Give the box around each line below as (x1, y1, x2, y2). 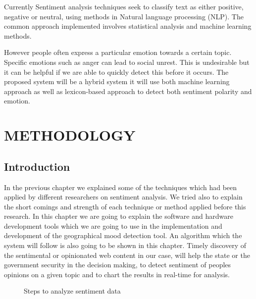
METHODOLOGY (4, 125, 136, 145)
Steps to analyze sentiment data (24, 286, 121, 296)
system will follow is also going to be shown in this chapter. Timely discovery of (4, 240, 247, 250)
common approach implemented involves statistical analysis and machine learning (4, 21, 252, 31)
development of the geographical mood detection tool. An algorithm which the (4, 230, 242, 241)
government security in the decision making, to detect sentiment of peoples (4, 259, 231, 270)
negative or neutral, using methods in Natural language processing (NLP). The (4, 11, 244, 21)
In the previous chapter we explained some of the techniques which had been (4, 182, 237, 192)
